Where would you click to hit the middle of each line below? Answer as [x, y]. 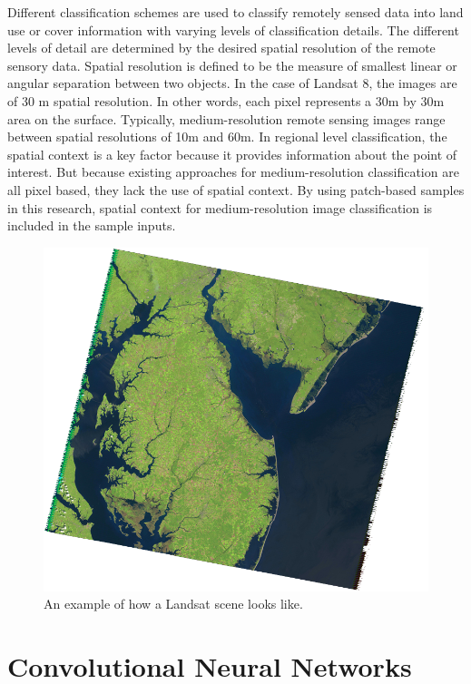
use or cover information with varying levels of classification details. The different [233, 29]
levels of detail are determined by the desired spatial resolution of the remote [221, 48]
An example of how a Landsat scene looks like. [173, 604]
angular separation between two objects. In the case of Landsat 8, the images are [232, 83]
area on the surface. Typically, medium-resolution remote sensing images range [226, 118]
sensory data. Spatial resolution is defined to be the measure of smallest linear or [232, 65]
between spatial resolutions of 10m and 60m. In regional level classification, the [227, 137]
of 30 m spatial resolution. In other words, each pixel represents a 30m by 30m [226, 100]
